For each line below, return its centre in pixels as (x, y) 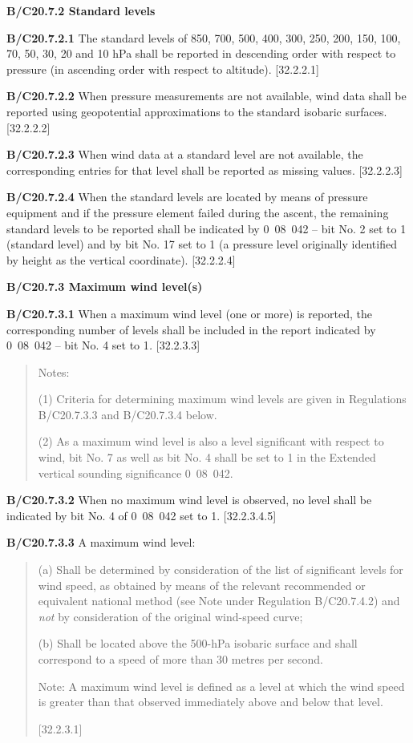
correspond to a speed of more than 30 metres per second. (180, 659)
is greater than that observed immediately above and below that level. (211, 702)
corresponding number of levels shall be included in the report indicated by (191, 329)
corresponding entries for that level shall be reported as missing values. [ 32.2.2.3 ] (204, 170)
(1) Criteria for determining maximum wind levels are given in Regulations (222, 399)
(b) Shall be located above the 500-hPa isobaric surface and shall (198, 643)
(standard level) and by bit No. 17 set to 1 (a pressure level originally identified (202, 244)
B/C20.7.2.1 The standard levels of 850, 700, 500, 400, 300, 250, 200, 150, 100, (204, 37)
